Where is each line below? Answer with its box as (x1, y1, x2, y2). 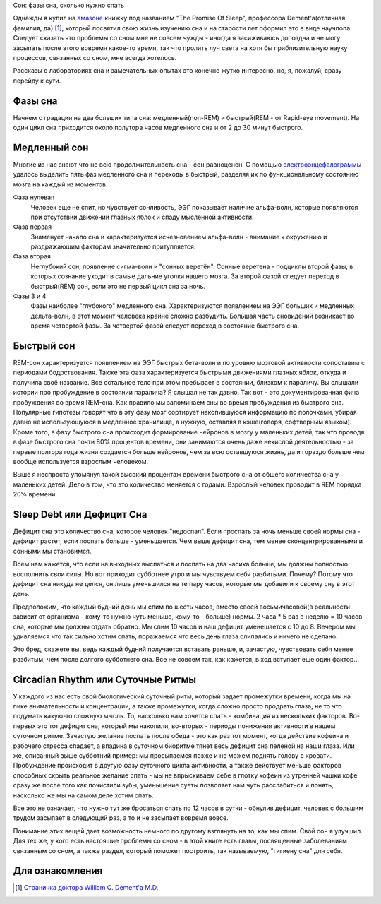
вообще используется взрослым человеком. (13, 458, 148, 465)
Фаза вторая (13, 252, 52, 261)
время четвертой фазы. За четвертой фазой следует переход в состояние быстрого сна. (30, 321, 300, 330)
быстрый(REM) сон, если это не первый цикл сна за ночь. (30, 282, 206, 290)
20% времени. (13, 490, 58, 499)
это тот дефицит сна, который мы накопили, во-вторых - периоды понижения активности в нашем (37, 721, 336, 730)
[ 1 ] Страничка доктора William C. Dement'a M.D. (15, 884, 159, 892)
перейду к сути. (13, 76, 61, 85)
